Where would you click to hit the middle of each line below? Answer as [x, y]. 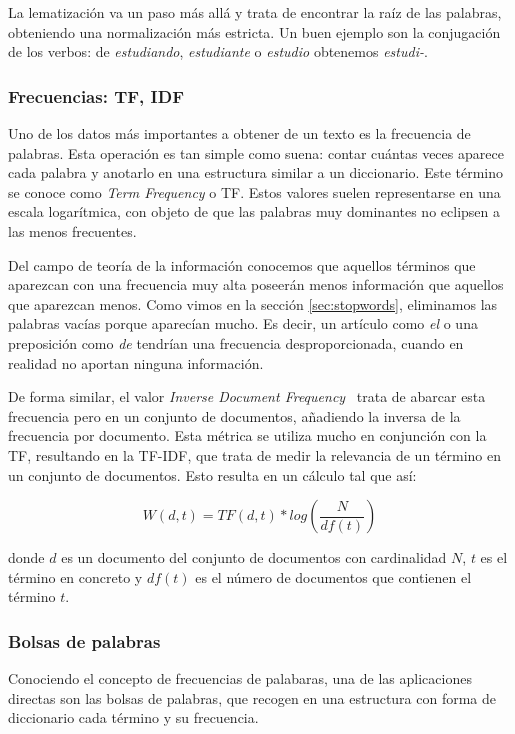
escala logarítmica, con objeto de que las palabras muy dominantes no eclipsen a [254, 211]
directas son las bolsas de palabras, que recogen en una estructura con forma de [252, 697]
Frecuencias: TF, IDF [96, 95]
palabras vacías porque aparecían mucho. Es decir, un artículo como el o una [243, 323]
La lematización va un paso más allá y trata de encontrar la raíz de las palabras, [255, 12]
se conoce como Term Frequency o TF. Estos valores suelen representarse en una [254, 191]
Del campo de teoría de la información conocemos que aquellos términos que [242, 264]
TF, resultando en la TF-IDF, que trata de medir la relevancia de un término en [254, 454]
